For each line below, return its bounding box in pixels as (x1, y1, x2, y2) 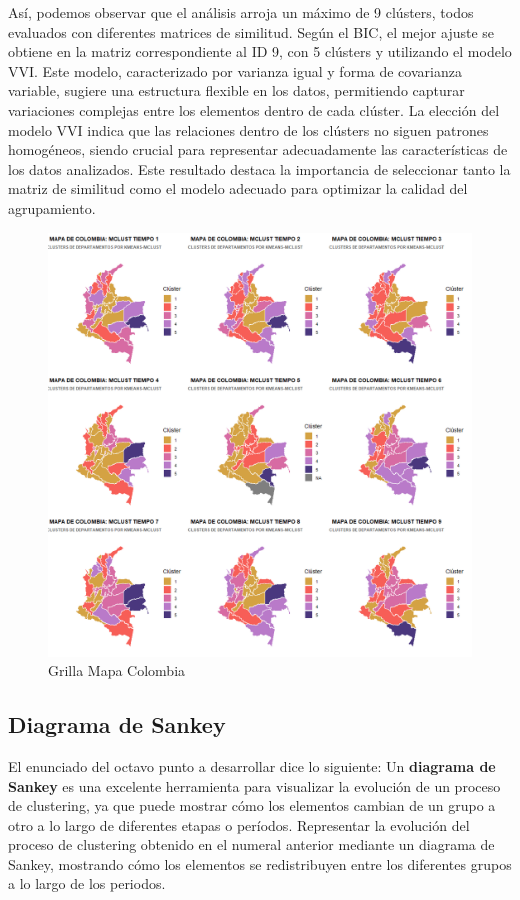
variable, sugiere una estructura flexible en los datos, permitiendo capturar (8, 80, 465, 101)
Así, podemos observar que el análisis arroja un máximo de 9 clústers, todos (8, 2, 474, 22)
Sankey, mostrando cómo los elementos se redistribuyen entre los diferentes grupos (8, 853, 512, 874)
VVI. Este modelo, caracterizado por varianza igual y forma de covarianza (8, 60, 462, 81)
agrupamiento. (8, 197, 96, 218)
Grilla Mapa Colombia (48, 660, 186, 681)
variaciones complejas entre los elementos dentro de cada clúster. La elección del (8, 99, 500, 120)
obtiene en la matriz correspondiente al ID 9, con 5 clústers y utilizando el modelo (8, 41, 512, 62)
